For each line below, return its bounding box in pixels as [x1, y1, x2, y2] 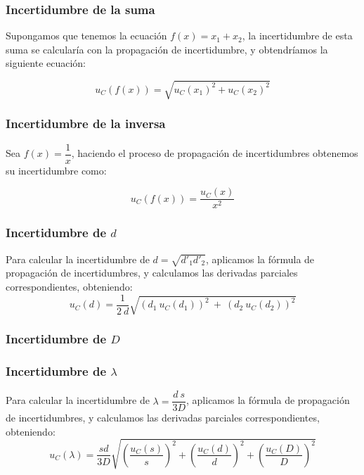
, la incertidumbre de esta [242, 28, 353, 43]
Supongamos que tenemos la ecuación [6, 28, 167, 43]
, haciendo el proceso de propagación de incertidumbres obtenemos [71, 146, 358, 160]
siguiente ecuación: [6, 56, 86, 70]
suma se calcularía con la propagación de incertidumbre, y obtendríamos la [6, 42, 328, 56]
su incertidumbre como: [6, 163, 107, 177]
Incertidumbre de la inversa [6, 115, 166, 132]
